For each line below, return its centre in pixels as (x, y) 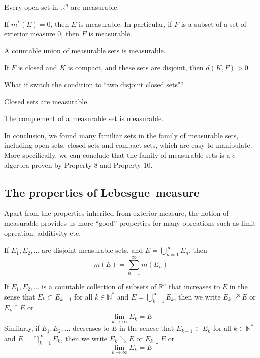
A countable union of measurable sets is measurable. (85, 50)
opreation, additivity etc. (43, 233)
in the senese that (147, 328)
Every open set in (31, 7)
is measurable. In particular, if (125, 23)
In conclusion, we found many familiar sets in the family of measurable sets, (121, 135)
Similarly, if (22, 328)
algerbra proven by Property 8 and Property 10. (78, 165)
